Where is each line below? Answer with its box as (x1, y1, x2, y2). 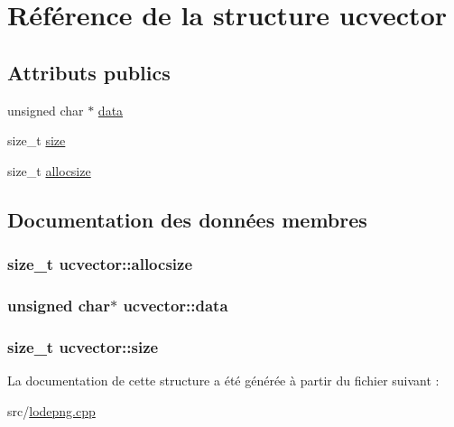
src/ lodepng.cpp (7, 401, 96, 420)
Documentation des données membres (7, 205, 367, 233)
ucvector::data (123, 293, 228, 316)
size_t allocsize (7, 161, 91, 180)
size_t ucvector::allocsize (7, 253, 193, 275)
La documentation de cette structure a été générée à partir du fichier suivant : (7, 371, 440, 390)
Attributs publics (7, 58, 171, 86)
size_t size (7, 131, 66, 150)
